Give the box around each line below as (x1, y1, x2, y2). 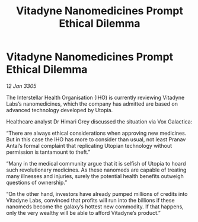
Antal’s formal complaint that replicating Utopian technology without (6, 142, 173, 149)
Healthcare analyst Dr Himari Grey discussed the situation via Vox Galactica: (6, 118, 193, 125)
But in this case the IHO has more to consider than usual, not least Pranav (6, 135, 186, 143)
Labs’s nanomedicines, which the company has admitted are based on (6, 100, 178, 107)
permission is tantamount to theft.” (6, 148, 91, 156)
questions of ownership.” (6, 179, 68, 186)
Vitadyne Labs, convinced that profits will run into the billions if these (6, 196, 175, 204)
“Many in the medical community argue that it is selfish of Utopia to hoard (6, 160, 186, 167)
